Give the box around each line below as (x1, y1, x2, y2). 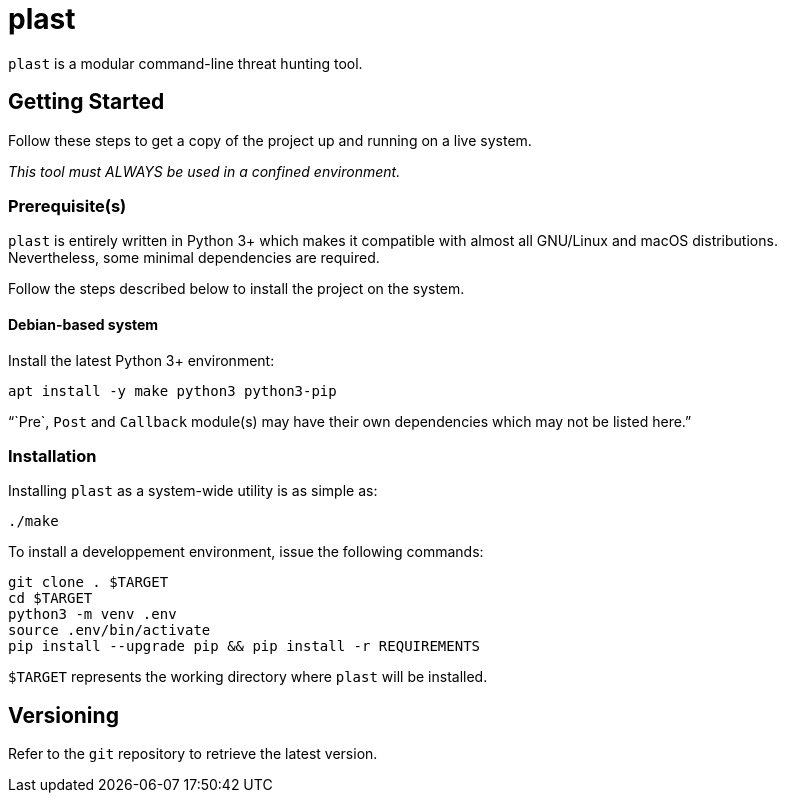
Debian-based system (8, 315, 159, 333)
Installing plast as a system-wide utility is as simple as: (8, 482, 378, 500)
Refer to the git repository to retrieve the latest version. (8, 745, 378, 763)
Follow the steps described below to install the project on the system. (8, 280, 465, 298)
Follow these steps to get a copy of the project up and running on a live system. (8, 131, 532, 149)
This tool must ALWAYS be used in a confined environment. (8, 162, 401, 180)
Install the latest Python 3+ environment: (8, 351, 275, 369)
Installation (8, 445, 97, 466)
